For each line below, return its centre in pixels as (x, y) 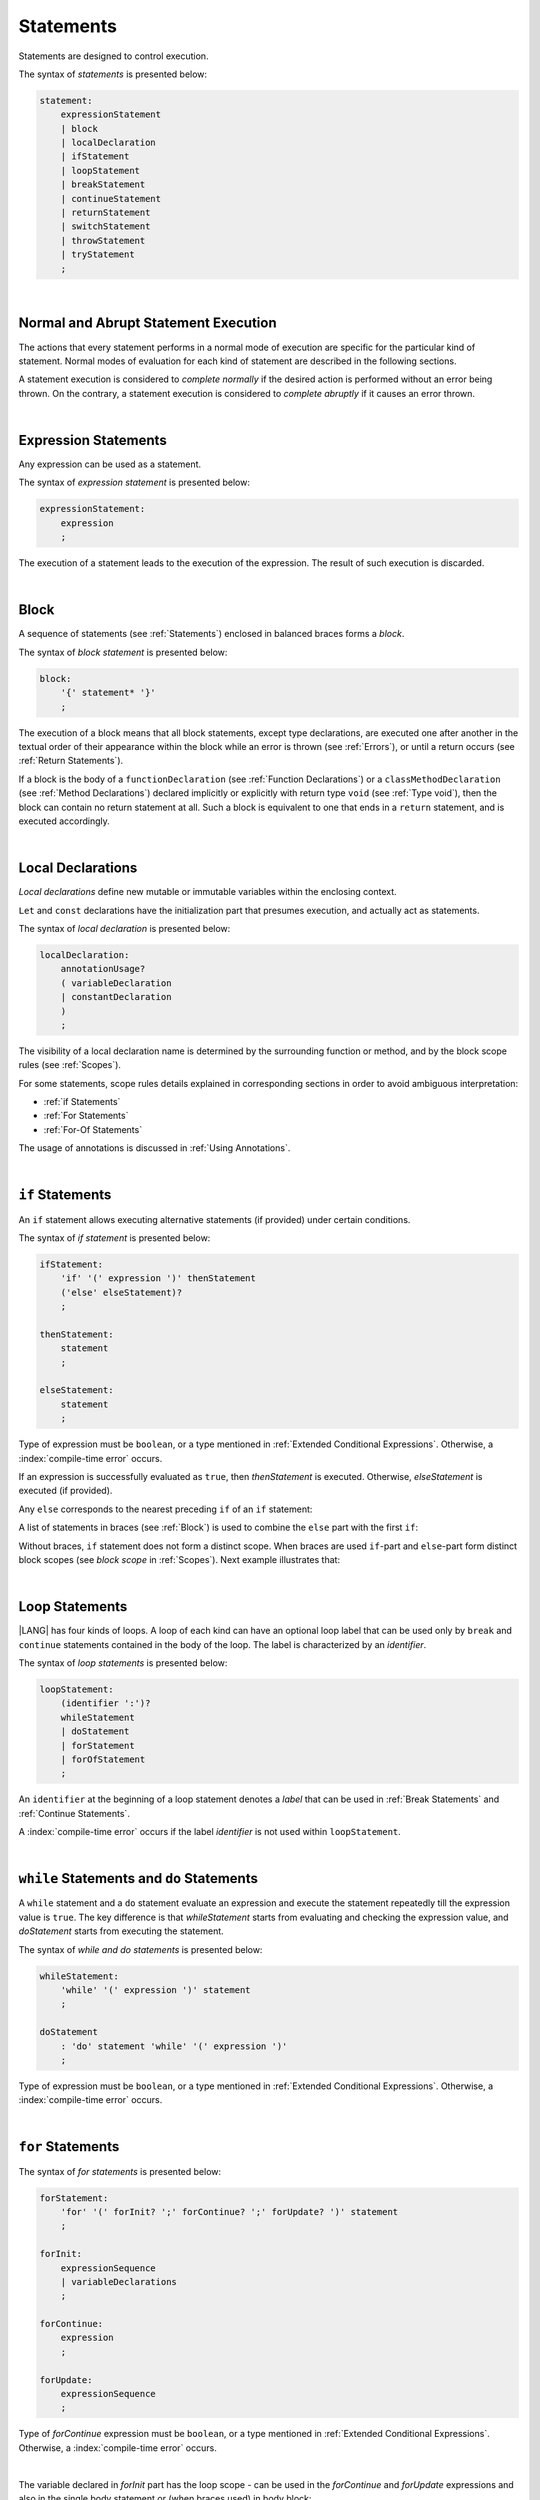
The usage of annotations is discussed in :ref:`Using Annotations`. (154, 1148)
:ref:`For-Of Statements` (93, 1129)
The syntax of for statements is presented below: (120, 2171)
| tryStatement (97, 254)
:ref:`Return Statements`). (71, 761)
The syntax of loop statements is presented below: (123, 1663)
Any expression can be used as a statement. (110, 464)
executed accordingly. (64, 821)
